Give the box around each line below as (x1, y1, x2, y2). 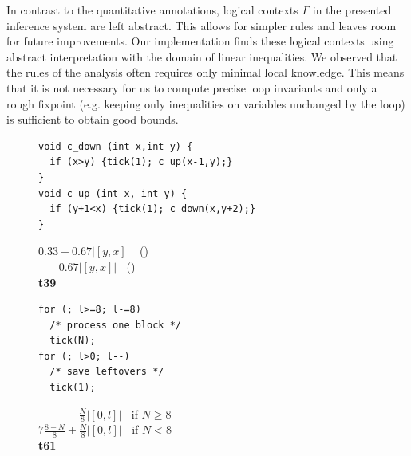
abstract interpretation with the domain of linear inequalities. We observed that (6, 48, 397, 65)
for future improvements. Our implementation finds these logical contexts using (6, 33, 394, 49)
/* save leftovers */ (49, 366, 164, 378)
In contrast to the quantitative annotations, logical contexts (6, 2, 298, 18)
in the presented (312, 2, 392, 18)
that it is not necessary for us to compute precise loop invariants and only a (6, 79, 377, 96)
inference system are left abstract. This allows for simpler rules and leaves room (6, 17, 397, 33)
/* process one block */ (49, 319, 181, 331)
